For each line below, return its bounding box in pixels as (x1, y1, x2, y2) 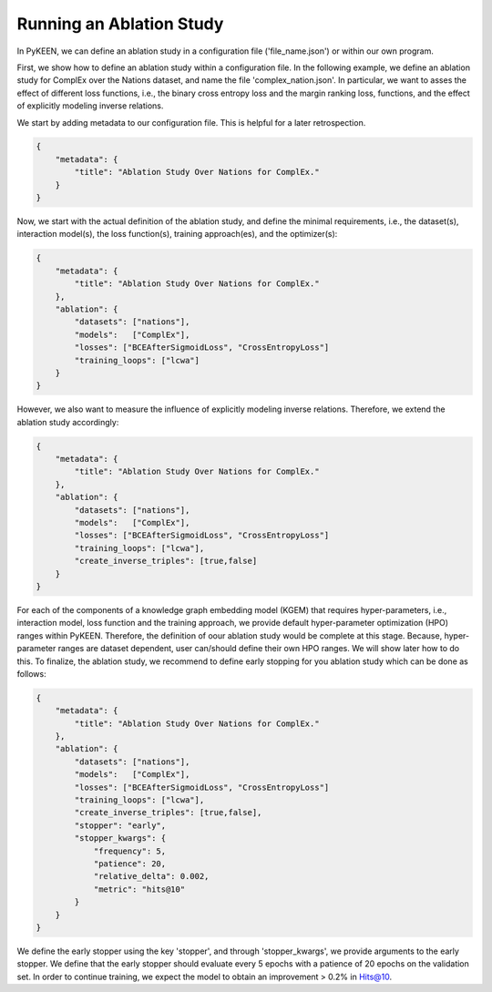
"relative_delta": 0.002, (93, 871, 210, 882)
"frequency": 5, (93, 845, 167, 856)
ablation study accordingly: (16, 416, 119, 427)
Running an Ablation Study (16, 14, 224, 34)
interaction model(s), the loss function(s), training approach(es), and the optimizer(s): (16, 229, 338, 240)
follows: (16, 668, 46, 679)
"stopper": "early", (74, 820, 167, 831)
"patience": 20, (93, 858, 167, 869)
